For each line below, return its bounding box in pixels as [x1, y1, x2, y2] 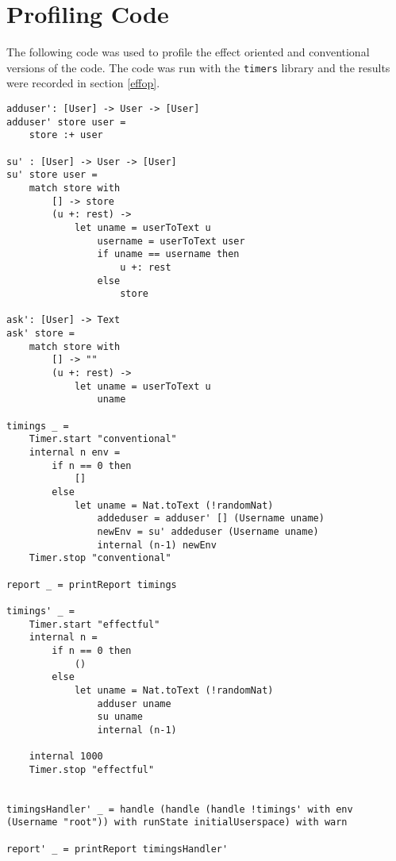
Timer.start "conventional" [29, 433, 177, 445]
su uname [97, 711, 143, 723]
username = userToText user [97, 235, 245, 247]
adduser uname [97, 698, 171, 709]
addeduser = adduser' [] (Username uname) [97, 513, 325, 525]
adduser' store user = [6, 116, 126, 128]
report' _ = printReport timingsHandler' [6, 843, 229, 855]
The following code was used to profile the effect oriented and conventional [6, 44, 370, 60]
